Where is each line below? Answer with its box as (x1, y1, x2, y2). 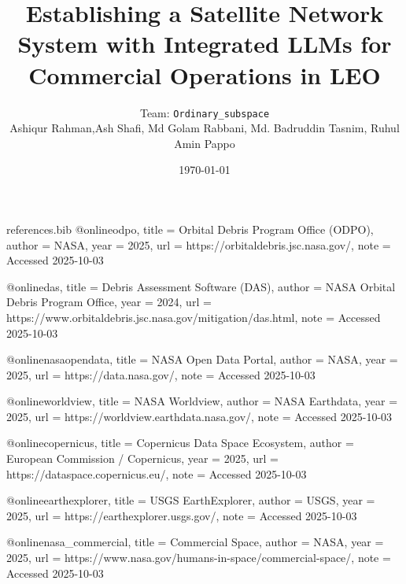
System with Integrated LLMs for (17, 28, 392, 60)
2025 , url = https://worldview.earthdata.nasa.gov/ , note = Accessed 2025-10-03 (6, 408, 393, 424)
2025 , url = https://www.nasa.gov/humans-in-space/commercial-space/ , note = (6, 549, 391, 566)
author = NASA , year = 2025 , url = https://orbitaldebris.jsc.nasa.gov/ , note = (6, 236, 391, 253)
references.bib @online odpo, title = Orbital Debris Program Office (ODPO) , (6, 220, 374, 237)
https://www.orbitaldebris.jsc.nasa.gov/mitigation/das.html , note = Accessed (6, 309, 381, 325)
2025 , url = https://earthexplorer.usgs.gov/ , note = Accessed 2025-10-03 (6, 507, 357, 523)
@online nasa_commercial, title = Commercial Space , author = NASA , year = (6, 534, 384, 550)
